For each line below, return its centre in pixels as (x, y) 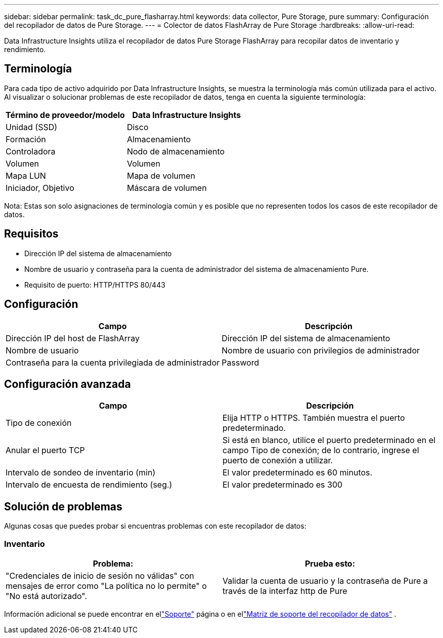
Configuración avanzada (68, 384)
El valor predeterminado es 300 (283, 485)
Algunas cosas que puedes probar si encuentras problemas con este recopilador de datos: (155, 526)
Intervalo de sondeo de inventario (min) (81, 473)
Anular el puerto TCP (45, 450)
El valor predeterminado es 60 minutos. (298, 473)
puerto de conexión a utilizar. (278, 461)
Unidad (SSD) (32, 127)
